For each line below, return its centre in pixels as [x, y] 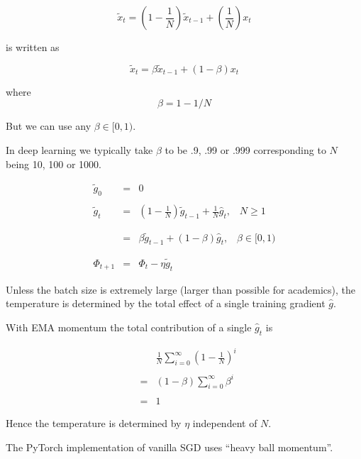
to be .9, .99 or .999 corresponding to [245, 150]
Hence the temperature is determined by [94, 423]
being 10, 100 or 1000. [54, 164]
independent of [225, 423]
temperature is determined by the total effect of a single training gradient [166, 303]
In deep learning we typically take [79, 150]
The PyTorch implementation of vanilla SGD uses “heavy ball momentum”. [170, 447]
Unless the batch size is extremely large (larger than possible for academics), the [181, 289]
